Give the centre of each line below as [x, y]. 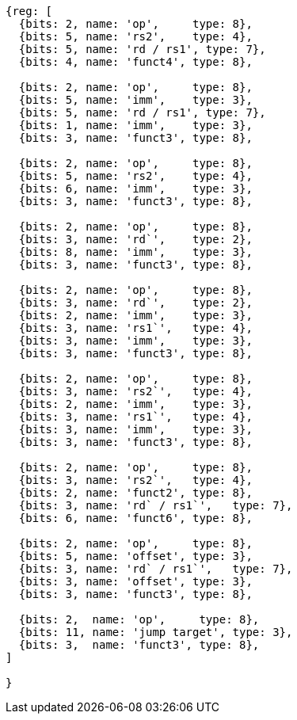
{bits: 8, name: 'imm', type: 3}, [135, 252]
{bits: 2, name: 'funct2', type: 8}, [135, 493]
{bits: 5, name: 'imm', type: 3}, [135, 100]
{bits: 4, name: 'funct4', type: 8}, [135, 62]
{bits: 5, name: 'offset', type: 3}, [135, 556]
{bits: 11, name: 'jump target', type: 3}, [156, 632]
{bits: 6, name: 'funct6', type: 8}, [135, 518]
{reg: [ [29, 11]
